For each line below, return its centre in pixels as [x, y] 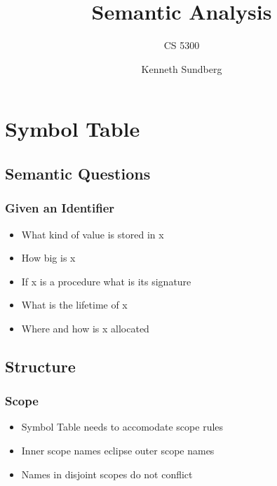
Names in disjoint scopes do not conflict [107, 474]
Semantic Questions [78, 173]
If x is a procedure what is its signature [106, 281]
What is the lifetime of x [74, 305]
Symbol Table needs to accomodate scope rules [122, 427]
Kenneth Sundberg [182, 68]
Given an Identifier [60, 208]
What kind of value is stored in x [93, 234]
